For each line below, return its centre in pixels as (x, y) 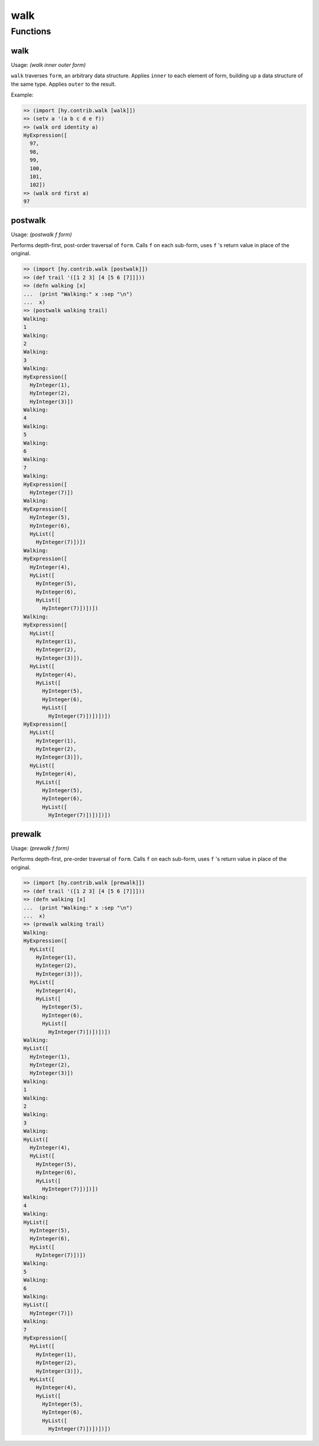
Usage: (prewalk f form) (40, 848)
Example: (22, 95)
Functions (31, 31)
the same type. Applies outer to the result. (64, 84)
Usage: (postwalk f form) (41, 234)
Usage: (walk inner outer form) (48, 64)
